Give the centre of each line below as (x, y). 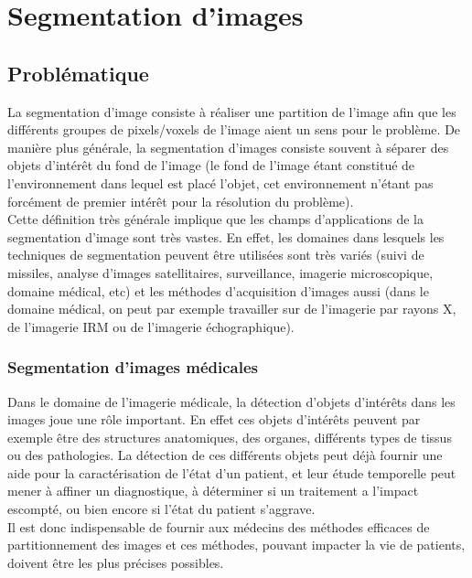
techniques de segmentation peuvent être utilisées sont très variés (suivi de (216, 255)
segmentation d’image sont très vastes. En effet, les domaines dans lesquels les (226, 236)
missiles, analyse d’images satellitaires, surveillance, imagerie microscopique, (220, 272)
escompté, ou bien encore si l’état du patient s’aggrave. (161, 509)
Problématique (78, 73)
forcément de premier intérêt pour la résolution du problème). (181, 201)
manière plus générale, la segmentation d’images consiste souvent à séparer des (228, 147)
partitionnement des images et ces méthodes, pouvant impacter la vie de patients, (236, 545)
